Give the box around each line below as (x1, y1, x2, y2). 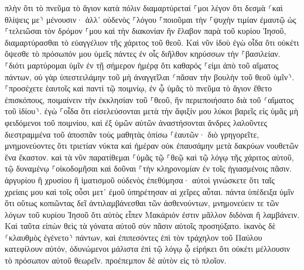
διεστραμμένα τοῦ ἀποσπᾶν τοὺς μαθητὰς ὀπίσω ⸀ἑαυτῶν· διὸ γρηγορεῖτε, (5, 128, 259, 140)
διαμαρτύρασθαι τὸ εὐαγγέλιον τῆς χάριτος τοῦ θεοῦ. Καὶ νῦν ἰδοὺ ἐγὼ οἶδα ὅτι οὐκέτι (5, 36, 299, 48)
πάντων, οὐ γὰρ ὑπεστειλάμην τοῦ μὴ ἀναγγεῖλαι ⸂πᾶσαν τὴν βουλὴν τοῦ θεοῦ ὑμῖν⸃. (5, 70, 295, 83)
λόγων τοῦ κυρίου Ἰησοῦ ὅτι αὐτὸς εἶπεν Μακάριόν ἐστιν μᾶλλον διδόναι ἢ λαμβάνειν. (5, 208, 300, 220)
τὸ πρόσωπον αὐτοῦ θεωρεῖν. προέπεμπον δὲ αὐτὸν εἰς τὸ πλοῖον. (5, 254, 227, 266)
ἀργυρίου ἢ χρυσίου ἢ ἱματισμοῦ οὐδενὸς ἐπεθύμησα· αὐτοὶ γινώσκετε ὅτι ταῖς (5, 173, 275, 186)
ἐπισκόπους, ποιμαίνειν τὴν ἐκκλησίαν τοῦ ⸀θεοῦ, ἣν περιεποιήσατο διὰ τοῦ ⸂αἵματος (5, 93, 294, 105)
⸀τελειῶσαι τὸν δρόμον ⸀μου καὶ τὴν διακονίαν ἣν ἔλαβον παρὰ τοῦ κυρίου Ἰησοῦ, (5, 25, 286, 37)
